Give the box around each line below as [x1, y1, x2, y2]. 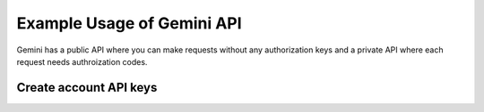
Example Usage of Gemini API [16, 13, 242, 33]
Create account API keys [16, 80, 158, 95]
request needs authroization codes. [16, 56, 148, 67]
